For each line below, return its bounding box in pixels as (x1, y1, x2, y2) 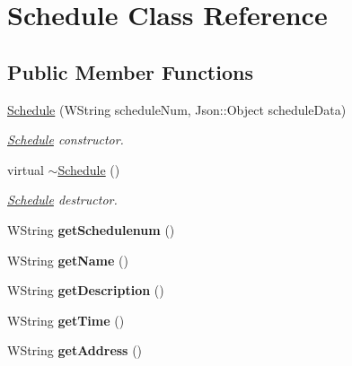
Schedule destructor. (7, 190, 118, 209)
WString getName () (7, 250, 128, 269)
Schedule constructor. (7, 130, 124, 149)
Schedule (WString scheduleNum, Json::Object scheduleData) (7, 100, 347, 118)
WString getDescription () (7, 281, 164, 300)
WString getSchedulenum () (7, 220, 175, 239)
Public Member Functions (7, 57, 253, 85)
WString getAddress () (7, 341, 143, 360)
